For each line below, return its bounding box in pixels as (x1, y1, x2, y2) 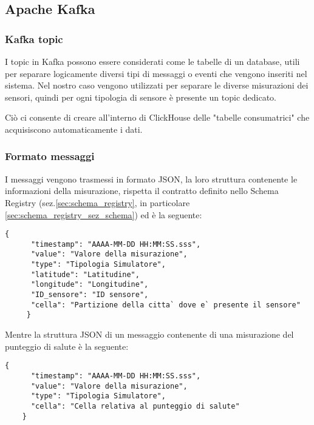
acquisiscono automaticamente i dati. (5, 122, 143, 135)
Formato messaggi (5, 149, 95, 164)
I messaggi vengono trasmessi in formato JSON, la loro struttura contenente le (5, 172, 298, 185)
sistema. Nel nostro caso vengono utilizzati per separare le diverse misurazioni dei (5, 79, 309, 92)
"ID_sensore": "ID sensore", (30, 290, 149, 300)
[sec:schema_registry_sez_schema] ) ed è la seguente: (5, 208, 202, 221)
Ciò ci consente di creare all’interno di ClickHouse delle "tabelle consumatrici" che (5, 111, 310, 124)
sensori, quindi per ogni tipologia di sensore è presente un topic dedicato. (5, 90, 277, 103)
